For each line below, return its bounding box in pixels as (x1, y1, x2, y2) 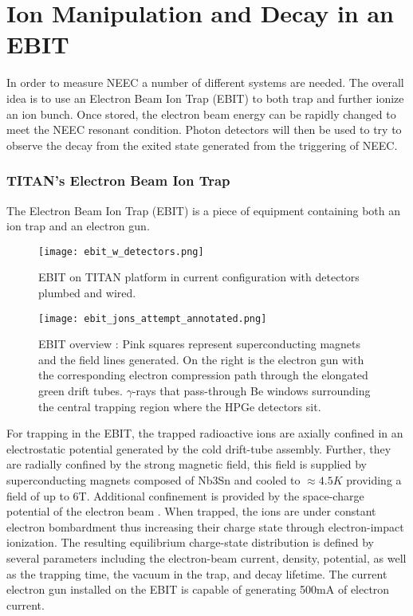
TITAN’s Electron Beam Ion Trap (6, 171, 230, 190)
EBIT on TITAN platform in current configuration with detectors (38, 269, 360, 285)
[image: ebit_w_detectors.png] (38, 245, 204, 257)
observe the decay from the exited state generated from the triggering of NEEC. (6, 136, 398, 153)
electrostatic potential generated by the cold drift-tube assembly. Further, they (6, 440, 391, 457)
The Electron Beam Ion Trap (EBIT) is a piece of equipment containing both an (6, 202, 401, 218)
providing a (346, 471, 402, 488)
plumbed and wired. (38, 284, 136, 300)
